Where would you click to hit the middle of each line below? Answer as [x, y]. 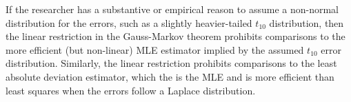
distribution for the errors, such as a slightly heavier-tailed [129, 22]
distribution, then [307, 22]
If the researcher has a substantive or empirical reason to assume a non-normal [172, 9]
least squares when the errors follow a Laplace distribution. [131, 90]
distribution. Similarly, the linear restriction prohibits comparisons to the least [171, 63]
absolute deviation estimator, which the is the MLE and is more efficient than [170, 76]
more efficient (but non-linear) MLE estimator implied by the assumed [155, 49]
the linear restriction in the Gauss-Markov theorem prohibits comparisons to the [175, 36]
